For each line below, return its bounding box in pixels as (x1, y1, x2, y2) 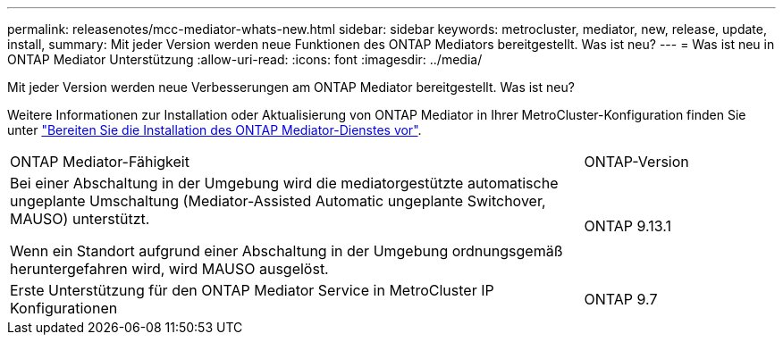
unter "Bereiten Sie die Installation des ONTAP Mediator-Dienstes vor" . (7, 122, 422, 138)
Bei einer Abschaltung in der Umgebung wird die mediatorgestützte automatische (10, 174, 559, 192)
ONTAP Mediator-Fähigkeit (10, 153, 189, 171)
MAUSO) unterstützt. (10, 210, 150, 228)
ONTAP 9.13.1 (584, 217, 672, 235)
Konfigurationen (10, 299, 118, 317)
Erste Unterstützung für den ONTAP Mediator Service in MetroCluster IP (10, 281, 494, 299)
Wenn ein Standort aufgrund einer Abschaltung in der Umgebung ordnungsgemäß (10, 242, 563, 260)
